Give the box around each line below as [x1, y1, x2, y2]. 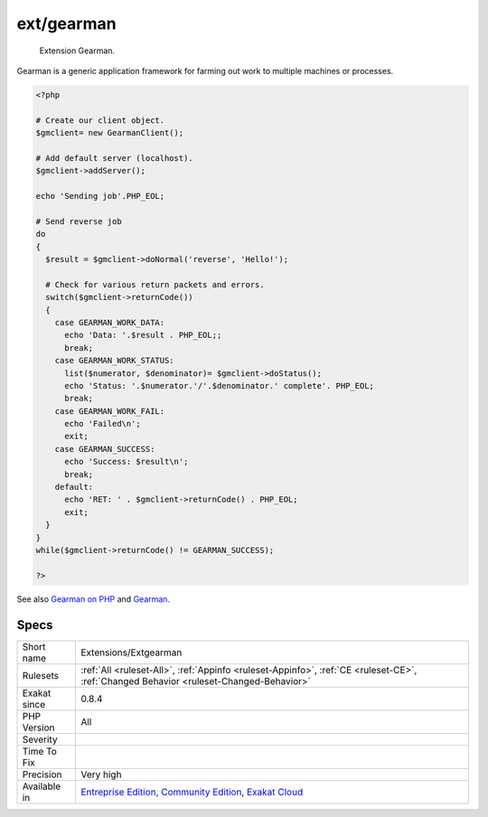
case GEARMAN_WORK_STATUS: [54, 355, 175, 366]
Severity [22, 733, 58, 746]
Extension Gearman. [39, 45, 116, 56]
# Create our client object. [35, 115, 165, 126]
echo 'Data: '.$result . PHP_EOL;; [64, 330, 222, 341]
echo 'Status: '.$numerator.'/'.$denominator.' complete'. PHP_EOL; [64, 380, 375, 390]
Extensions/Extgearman [80, 646, 183, 659]
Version [22, 721, 55, 734]
